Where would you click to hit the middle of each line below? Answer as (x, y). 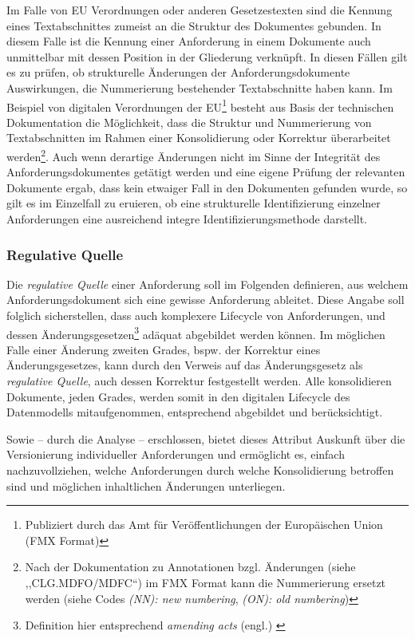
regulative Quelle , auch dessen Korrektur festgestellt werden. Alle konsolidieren (199, 381)
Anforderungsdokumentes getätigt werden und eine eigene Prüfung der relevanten (206, 172)
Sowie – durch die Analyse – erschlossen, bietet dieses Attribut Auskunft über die (206, 438)
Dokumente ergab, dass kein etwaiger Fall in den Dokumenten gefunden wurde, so (207, 187)
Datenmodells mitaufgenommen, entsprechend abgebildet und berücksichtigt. (195, 412)
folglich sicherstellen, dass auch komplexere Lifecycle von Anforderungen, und (196, 316)
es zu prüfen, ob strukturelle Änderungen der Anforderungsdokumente (178, 72)
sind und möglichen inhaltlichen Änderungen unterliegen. (146, 485)
